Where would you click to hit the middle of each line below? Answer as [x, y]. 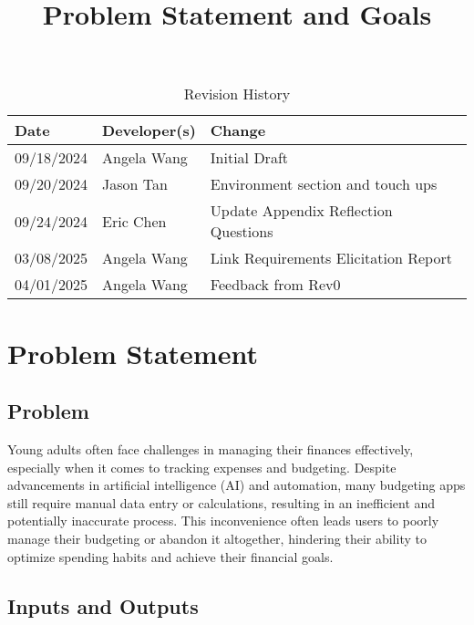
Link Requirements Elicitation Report [331, 258]
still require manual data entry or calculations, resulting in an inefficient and [222, 502]
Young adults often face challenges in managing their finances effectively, [211, 448]
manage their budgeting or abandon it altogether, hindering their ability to [217, 538]
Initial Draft [249, 158]
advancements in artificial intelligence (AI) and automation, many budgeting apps [237, 485]
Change [238, 130]
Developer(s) [149, 130]
